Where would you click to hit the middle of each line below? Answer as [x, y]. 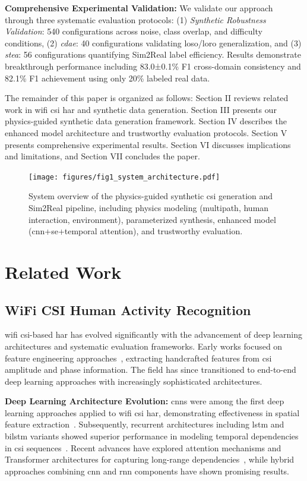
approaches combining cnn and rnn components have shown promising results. [147, 471]
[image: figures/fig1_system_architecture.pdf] [124, 177]
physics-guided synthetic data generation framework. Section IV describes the [146, 121]
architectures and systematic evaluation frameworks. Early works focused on [144, 346]
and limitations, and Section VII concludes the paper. [102, 156]
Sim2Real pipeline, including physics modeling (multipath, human [149, 207]
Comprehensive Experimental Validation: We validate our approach [139, 8]
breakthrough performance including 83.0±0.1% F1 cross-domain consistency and [153, 66]
